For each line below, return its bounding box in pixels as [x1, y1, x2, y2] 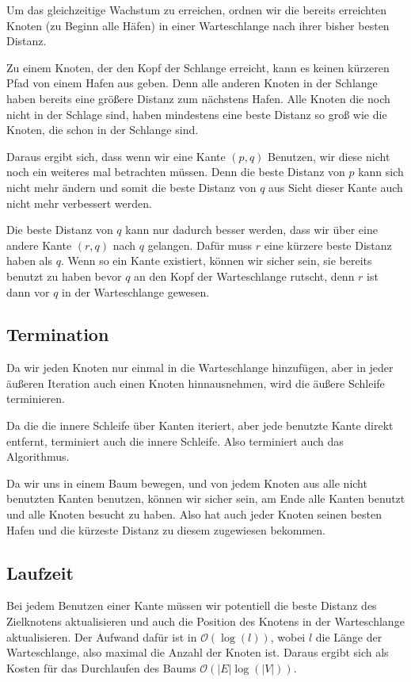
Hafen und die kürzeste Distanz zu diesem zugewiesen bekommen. [6, 521, 325, 538]
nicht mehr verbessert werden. [6, 194, 152, 211]
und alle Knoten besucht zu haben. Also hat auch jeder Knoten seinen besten [6, 506, 382, 523]
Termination [6, 322, 109, 347]
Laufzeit [6, 560, 74, 584]
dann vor [6, 283, 50, 300]
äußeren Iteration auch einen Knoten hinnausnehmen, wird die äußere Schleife [6, 374, 385, 391]
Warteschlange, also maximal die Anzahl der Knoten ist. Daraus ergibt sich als [6, 644, 389, 661]
